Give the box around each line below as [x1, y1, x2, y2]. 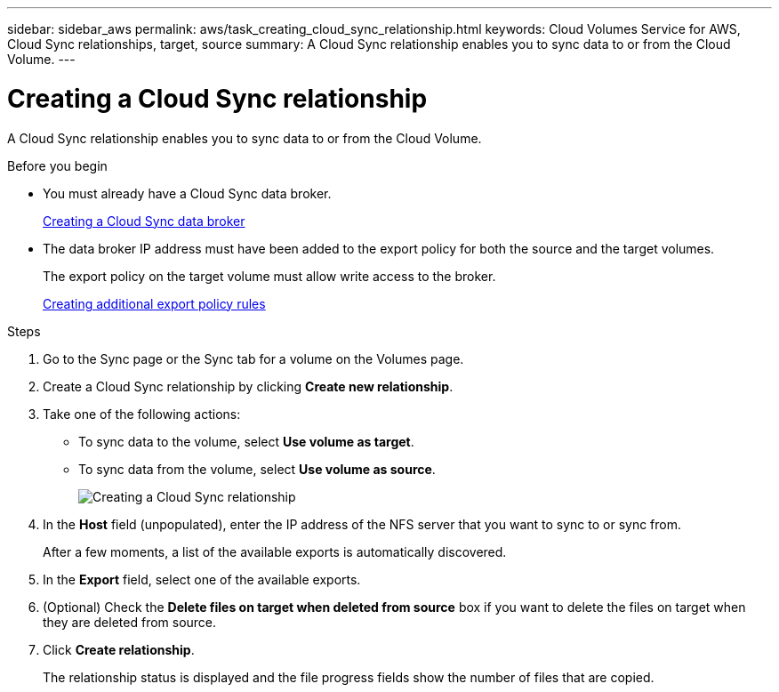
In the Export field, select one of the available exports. [43, 571, 361, 587]
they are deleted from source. [43, 614, 217, 630]
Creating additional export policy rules [43, 295, 266, 311]
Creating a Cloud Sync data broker [43, 213, 245, 229]
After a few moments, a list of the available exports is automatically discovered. [43, 543, 507, 559]
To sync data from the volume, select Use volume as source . [78, 461, 436, 477]
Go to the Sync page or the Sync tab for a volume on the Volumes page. [43, 350, 464, 366]
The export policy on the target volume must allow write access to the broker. [43, 268, 496, 284]
